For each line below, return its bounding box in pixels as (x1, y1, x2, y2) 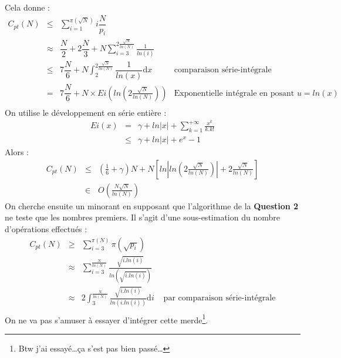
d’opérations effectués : (5, 222, 87, 235)
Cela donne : (5, 1, 50, 13)
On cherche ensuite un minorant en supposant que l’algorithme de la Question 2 (5, 199, 299, 212)
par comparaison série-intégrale (163, 294, 276, 303)
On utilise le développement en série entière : (5, 106, 167, 118)
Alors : (5, 146, 29, 158)
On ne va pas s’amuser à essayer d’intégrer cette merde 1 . (5, 312, 208, 326)
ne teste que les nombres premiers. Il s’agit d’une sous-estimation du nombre (5, 211, 280, 223)
